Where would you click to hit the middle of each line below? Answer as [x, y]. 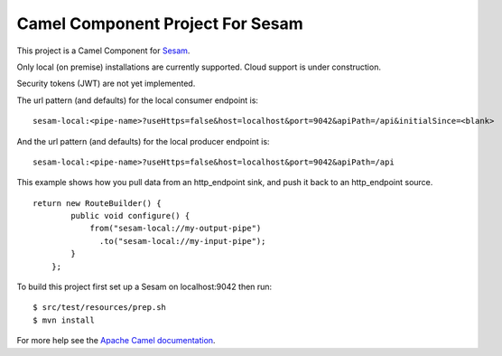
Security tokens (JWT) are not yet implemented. [106, 84]
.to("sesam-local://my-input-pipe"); [183, 241]
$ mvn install [64, 320]
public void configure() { [130, 216]
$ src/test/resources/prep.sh [100, 308]
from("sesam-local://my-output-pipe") [176, 229]
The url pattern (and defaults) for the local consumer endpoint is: [138, 100]
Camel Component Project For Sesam [160, 23]
